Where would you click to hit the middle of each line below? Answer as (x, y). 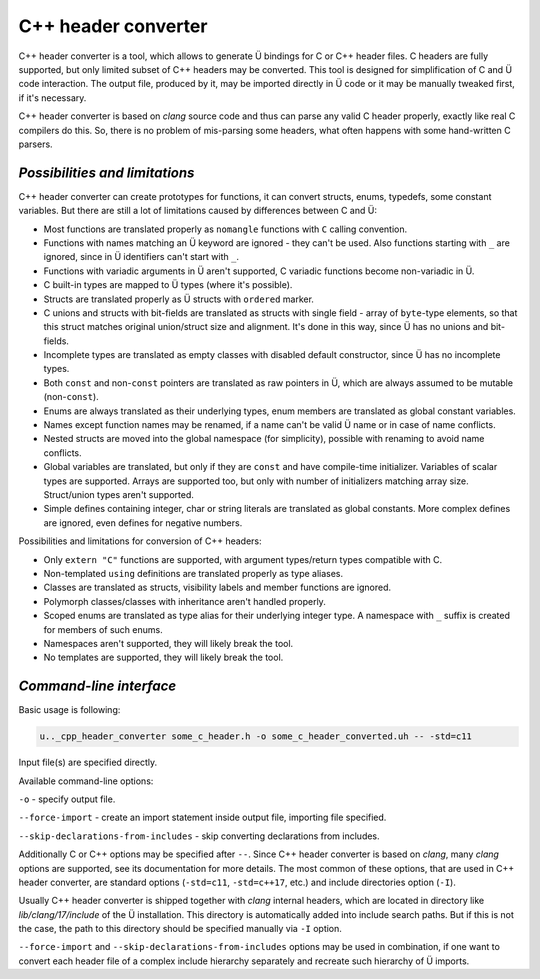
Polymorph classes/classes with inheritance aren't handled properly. (185, 601)
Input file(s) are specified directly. (88, 762)
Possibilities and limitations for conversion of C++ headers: (140, 541)
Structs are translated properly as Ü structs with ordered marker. (179, 299)
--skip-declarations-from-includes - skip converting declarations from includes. (199, 836)
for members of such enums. (103, 629)
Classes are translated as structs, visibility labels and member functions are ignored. (217, 587)
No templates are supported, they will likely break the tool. (163, 657)
